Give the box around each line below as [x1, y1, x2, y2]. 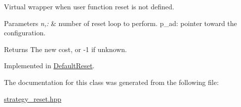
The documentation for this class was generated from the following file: [4, 77, 219, 87]
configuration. [4, 27, 46, 38]
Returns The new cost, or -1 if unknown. [4, 44, 127, 54]
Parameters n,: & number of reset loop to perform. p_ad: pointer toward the [4, 18, 237, 28]
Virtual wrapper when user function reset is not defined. [4, 1, 174, 11]
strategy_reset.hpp [4, 93, 62, 104]
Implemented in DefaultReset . [4, 60, 95, 71]
